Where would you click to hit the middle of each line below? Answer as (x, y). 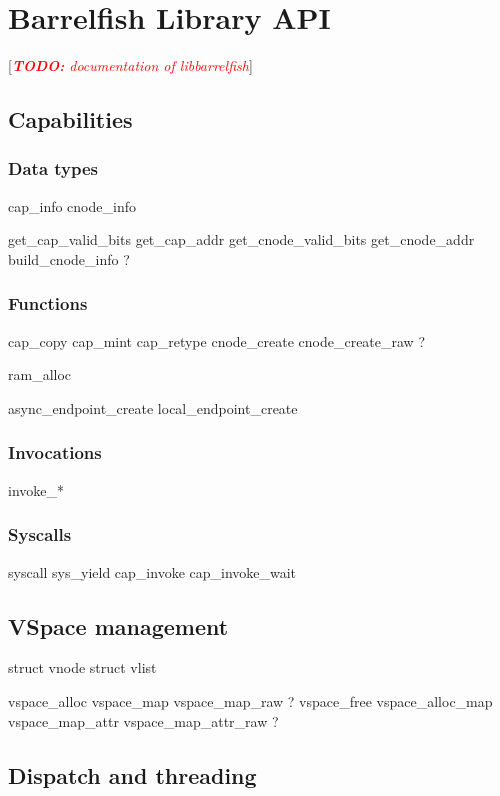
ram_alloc (40, 374)
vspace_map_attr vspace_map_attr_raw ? (143, 720)
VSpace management (118, 625)
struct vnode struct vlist (82, 667)
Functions (48, 303)
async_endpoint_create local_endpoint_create (153, 407)
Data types (53, 168)
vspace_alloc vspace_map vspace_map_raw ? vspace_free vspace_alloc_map (250, 700)
